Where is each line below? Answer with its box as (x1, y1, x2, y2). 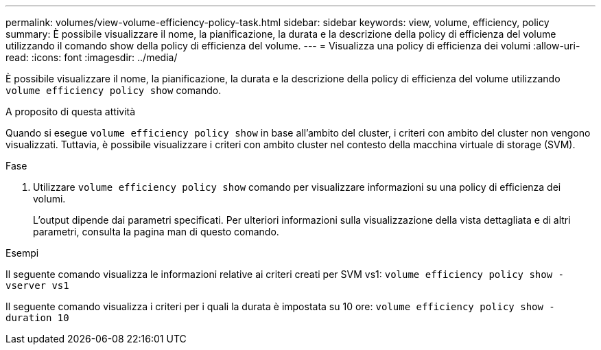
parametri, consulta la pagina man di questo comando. (33, 226, 279, 237)
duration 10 (5, 312, 69, 323)
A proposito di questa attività (5, 106, 136, 117)
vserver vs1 (5, 280, 69, 291)
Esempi (5, 247, 39, 259)
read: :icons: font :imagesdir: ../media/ (5, 51, 178, 63)
